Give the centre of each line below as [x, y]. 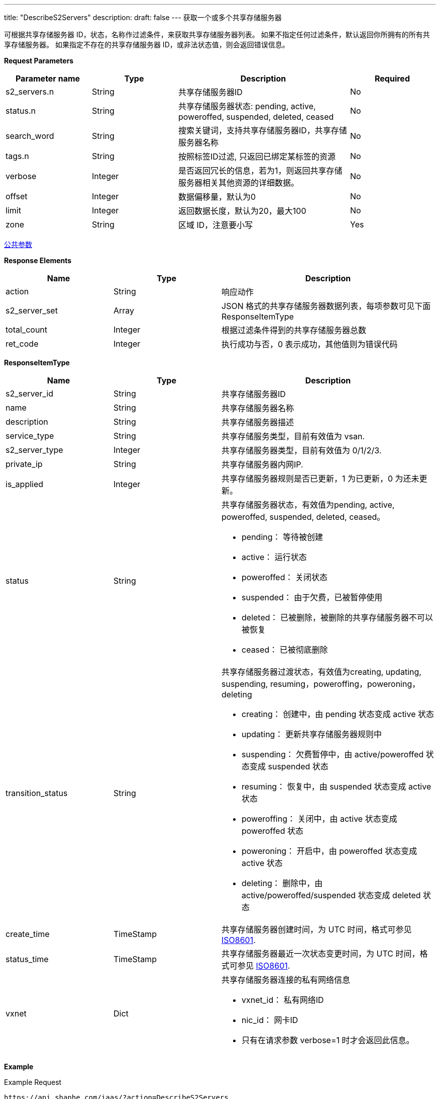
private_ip [24, 464]
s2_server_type [34, 450]
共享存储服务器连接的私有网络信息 [286, 980]
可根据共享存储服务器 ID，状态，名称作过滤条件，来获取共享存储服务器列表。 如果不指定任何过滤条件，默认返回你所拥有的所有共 [217, 34]
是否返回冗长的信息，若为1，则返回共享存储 [260, 171]
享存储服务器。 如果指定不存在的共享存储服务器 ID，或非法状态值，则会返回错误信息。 [147, 45]
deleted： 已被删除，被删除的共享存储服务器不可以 [338, 617]
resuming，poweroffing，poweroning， [345, 684]
